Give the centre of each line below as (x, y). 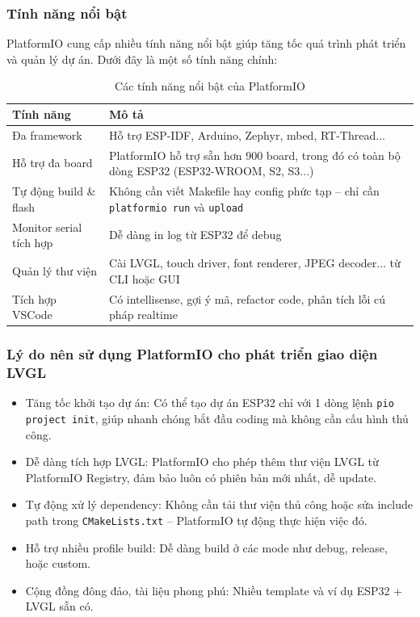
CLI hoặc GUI (145, 278)
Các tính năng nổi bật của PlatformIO (210, 86)
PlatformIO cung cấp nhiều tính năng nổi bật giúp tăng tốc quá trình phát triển (206, 43)
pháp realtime (143, 315)
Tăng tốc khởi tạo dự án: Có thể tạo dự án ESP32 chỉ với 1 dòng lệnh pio (210, 403)
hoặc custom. (58, 563)
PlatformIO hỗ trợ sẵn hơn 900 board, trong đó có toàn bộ (255, 155)
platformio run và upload (176, 206)
